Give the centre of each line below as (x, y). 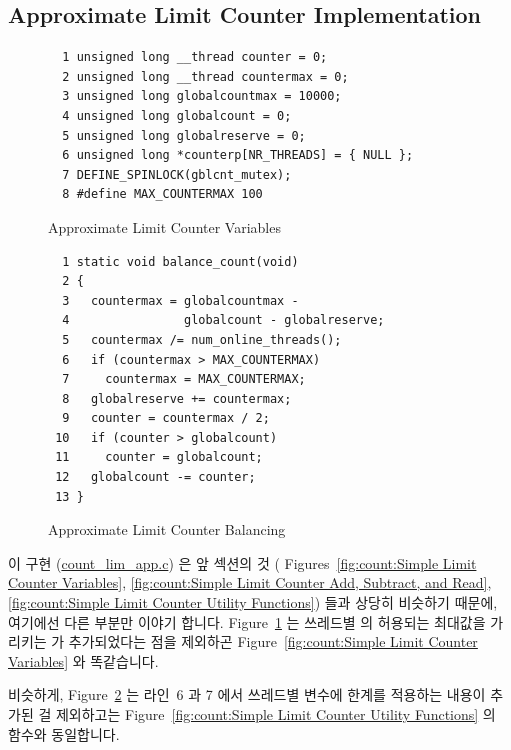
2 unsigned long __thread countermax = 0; (205, 76)
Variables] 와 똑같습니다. (83, 660)
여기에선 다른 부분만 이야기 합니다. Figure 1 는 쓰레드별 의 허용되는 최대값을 (247, 621)
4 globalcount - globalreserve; (223, 320)
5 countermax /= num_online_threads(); (202, 339)
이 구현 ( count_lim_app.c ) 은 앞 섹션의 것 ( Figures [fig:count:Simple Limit (242, 562)
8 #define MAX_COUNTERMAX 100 (162, 194)
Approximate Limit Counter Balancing (167, 529)
